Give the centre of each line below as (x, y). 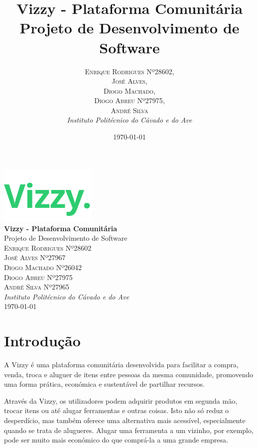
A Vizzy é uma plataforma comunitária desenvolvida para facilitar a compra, (121, 365)
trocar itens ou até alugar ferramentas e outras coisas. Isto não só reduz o (117, 410)
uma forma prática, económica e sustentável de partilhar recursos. (105, 384)
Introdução (42, 341)
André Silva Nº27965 (37, 287)
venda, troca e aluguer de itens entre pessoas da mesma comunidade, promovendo (129, 374)
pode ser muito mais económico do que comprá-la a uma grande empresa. (116, 440)
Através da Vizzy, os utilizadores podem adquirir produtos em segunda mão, (121, 400)
